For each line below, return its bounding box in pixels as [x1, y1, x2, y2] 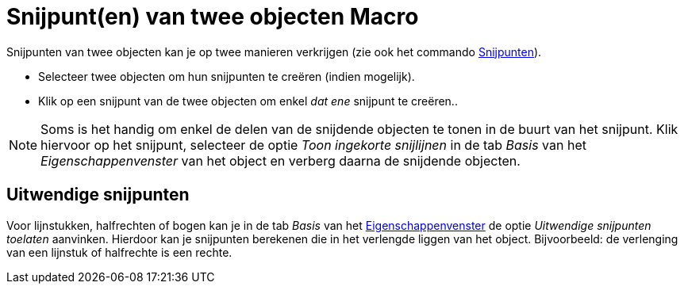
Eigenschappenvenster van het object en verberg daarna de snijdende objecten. [40, 152, 521, 169]
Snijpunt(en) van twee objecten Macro [6, 3, 419, 30]
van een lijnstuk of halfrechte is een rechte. [6, 245, 232, 259]
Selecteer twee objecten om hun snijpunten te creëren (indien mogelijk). [38, 69, 415, 83]
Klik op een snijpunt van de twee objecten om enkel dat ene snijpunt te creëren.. [38, 93, 458, 108]
